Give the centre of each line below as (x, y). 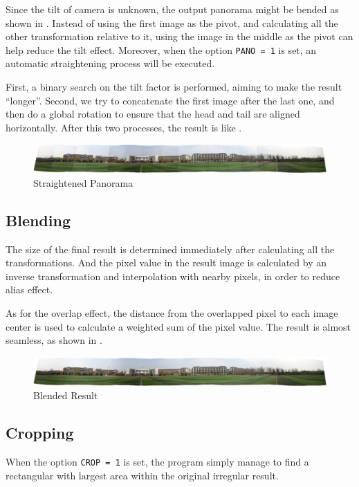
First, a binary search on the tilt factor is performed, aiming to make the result (174, 87)
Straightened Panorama (83, 182)
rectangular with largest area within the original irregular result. (142, 475)
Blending (38, 220)
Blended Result (66, 395)
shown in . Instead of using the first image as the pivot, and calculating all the (172, 22)
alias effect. (29, 290)
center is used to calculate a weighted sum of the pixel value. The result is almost (178, 326)
